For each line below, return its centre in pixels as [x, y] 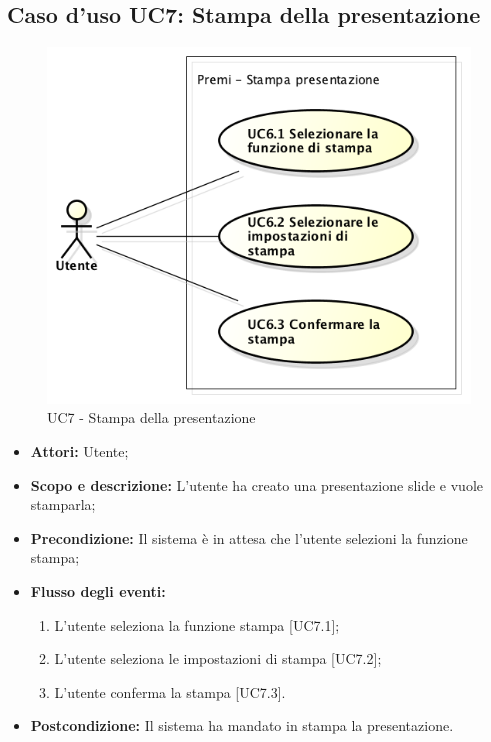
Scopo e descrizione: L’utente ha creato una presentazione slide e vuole [257, 484]
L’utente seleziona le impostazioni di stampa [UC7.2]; [218, 658]
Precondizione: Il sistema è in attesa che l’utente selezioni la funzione [249, 537]
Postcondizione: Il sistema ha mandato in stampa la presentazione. [242, 725]
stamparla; [63, 504]
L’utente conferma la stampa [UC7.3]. [170, 691]
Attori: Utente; [79, 451]
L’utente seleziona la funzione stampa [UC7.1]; [197, 624]
